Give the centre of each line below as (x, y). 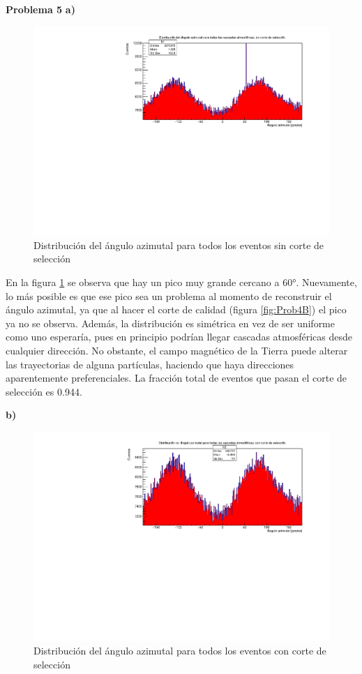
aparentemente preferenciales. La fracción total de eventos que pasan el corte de (176, 378)
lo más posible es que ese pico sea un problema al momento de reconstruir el (169, 295)
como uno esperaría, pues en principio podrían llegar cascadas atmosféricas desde (179, 337)
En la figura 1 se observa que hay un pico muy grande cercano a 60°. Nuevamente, (181, 282)
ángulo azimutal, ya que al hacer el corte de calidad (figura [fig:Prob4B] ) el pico (176, 309)
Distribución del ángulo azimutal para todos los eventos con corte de (180, 651)
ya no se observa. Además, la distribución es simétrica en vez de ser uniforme (170, 323)
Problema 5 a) (40, 9)
